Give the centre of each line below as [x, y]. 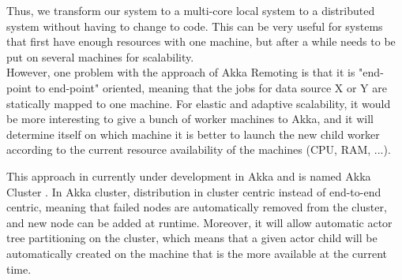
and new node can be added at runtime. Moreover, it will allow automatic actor [199, 222]
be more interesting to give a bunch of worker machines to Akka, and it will [190, 119]
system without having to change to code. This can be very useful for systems [195, 26]
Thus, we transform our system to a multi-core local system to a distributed [191, 10]
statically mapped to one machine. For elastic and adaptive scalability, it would [199, 103]
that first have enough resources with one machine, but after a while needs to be [201, 41]
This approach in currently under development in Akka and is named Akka [189, 175]
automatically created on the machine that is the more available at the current [197, 253]
